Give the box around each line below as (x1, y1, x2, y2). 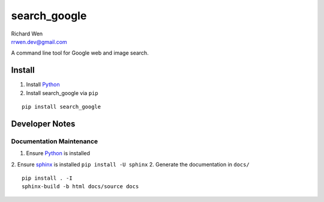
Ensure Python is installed (26, 150, 90, 157)
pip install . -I (22, 174, 73, 182)
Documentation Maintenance (11, 137, 98, 145)
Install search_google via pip (26, 89, 98, 96)
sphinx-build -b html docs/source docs (22, 183, 139, 190)
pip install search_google (22, 103, 101, 111)
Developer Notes (11, 118, 76, 129)
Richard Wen (11, 30, 43, 37)
